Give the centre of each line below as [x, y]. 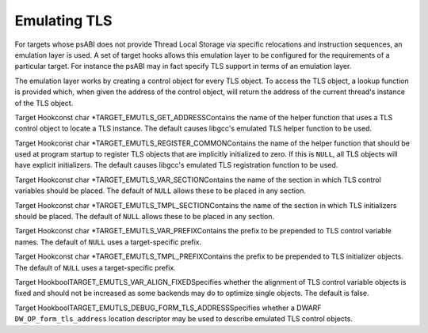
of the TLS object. [44, 103]
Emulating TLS [63, 21]
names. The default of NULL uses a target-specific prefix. [108, 242]
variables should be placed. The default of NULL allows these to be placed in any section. [160, 191]
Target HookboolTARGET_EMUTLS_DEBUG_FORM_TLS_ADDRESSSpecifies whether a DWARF [168, 308]
